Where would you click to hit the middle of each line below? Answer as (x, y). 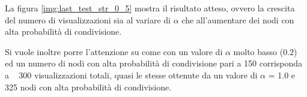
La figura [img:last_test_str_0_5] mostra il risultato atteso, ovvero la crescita (150, 8)
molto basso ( (258, 51)
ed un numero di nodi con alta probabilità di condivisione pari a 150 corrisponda (154, 63)
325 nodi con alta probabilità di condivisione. (88, 87)
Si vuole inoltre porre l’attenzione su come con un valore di (114, 51)
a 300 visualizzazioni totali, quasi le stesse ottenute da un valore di (131, 75)
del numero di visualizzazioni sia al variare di (88, 19)
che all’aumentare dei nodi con (238, 19)
